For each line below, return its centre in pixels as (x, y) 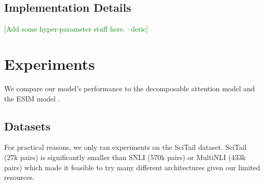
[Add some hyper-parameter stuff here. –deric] (76, 29)
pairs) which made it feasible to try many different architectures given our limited (132, 167)
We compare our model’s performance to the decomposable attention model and (130, 88)
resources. (19, 177)
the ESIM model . (32, 98)
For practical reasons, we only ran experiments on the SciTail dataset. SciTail (125, 147)
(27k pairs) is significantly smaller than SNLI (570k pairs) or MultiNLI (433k (125, 157)
